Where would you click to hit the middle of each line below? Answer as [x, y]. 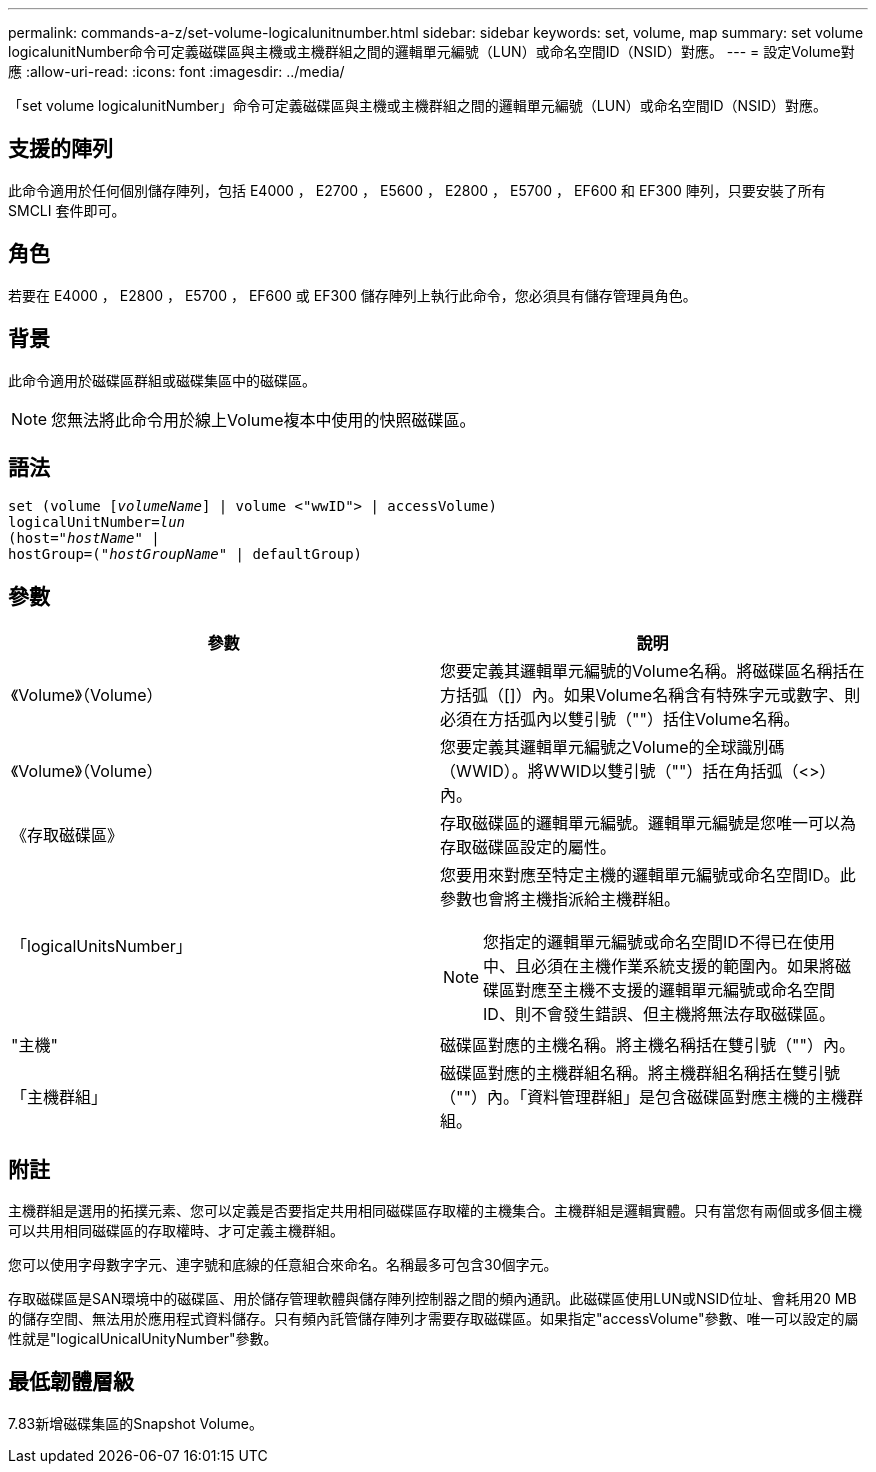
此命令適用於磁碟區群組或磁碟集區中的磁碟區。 [162, 380]
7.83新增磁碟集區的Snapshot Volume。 [135, 1423]
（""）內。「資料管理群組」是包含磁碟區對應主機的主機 [643, 1097]
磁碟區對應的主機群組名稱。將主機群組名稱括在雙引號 [640, 1073]
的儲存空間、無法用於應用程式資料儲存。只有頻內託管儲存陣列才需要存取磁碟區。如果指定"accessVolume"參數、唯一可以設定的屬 [433, 1319]
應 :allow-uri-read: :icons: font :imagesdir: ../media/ [176, 71]
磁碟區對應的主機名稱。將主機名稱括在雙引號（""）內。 [647, 1045]
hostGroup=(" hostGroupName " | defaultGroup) [185, 554]
